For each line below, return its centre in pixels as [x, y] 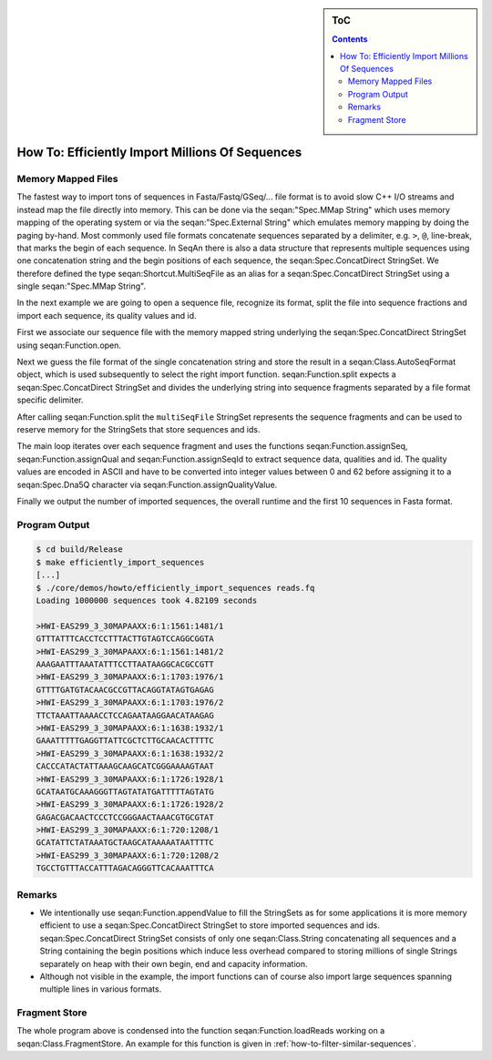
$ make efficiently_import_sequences [120, 562]
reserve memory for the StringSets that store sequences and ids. [138, 429]
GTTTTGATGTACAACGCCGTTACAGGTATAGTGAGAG [125, 689]
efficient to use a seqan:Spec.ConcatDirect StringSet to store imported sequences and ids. [210, 925]
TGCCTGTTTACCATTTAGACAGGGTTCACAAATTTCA [125, 868]
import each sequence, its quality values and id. [107, 315]
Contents [350, 39]
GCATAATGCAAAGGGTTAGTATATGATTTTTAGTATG [125, 791]
